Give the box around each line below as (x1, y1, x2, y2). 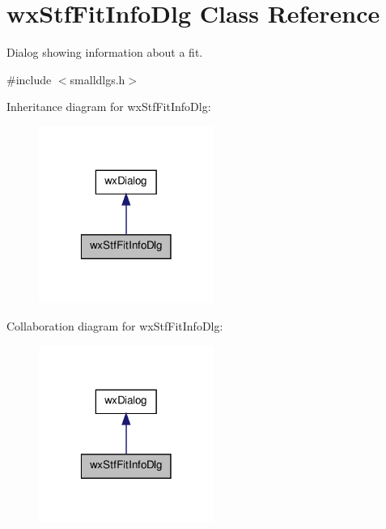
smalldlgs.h (70, 70, 125, 87)
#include (6, 70, 52, 87)
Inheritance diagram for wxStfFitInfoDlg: (6, 98, 211, 115)
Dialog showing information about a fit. (6, 44, 203, 61)
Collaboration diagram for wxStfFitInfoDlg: (6, 318, 223, 335)
